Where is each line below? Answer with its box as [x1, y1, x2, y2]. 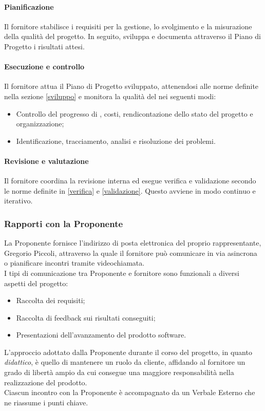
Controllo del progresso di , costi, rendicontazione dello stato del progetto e [16, 108, 253, 119]
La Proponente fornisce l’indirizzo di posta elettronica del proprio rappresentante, [4, 237, 261, 248]
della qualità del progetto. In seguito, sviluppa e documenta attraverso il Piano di [4, 31, 261, 42]
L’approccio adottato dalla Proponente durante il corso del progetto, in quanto [4, 346, 252, 357]
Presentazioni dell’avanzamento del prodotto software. [16, 329, 186, 340]
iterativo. [4, 195, 33, 206]
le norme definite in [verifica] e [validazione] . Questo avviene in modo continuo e [4, 185, 256, 196]
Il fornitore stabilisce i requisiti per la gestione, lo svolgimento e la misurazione [4, 21, 252, 31]
